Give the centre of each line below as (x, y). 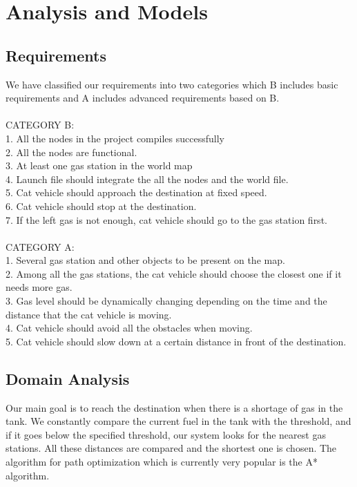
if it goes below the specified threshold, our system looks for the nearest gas (166, 434)
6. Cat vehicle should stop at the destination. (101, 206)
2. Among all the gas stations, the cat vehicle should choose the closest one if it (174, 273)
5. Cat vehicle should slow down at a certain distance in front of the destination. (176, 341)
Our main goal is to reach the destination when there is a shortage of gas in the (174, 407)
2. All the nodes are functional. (71, 152)
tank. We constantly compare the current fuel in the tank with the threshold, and (178, 421)
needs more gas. (39, 287)
